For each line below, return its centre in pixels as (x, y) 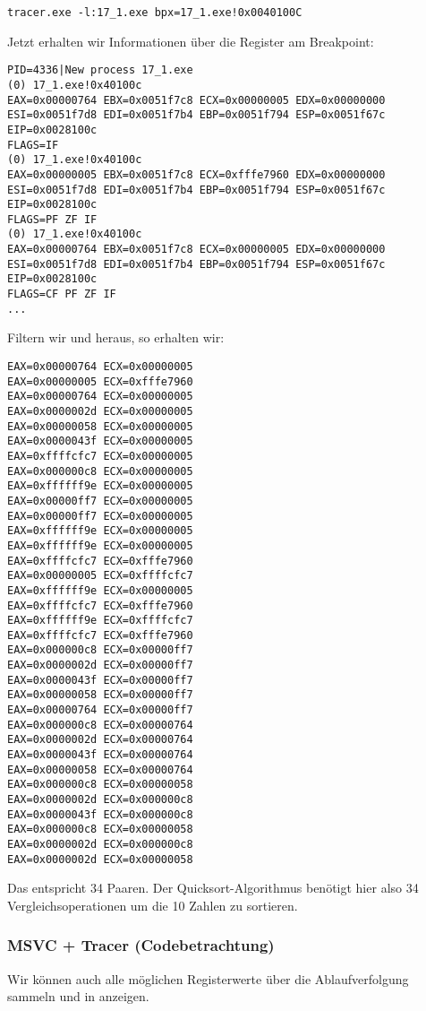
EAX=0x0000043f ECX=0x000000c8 (100, 814)
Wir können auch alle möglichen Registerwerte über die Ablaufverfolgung (208, 978)
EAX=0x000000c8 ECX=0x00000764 (100, 725)
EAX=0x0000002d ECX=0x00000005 (100, 411)
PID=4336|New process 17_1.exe (100, 70)
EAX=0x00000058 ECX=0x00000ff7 (100, 695)
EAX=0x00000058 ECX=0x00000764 (100, 769)
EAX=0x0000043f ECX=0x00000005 (100, 441)
